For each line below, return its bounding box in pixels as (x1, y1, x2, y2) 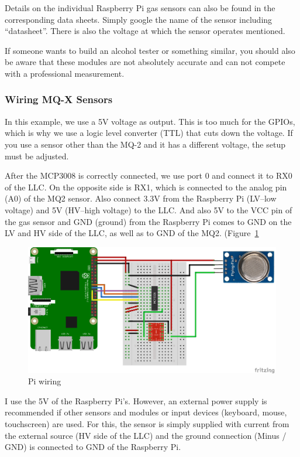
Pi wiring (28, 375, 61, 387)
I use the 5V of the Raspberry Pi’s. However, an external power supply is (5, 394, 267, 407)
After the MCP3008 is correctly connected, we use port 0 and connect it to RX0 (5, 169, 292, 182)
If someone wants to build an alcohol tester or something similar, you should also (5, 44, 295, 56)
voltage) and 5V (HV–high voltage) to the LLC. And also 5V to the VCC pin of (5, 203, 292, 216)
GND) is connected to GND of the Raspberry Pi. (5, 441, 181, 453)
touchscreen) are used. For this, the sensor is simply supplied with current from (5, 417, 289, 429)
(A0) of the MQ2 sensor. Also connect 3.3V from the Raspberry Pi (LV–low (5, 192, 277, 204)
